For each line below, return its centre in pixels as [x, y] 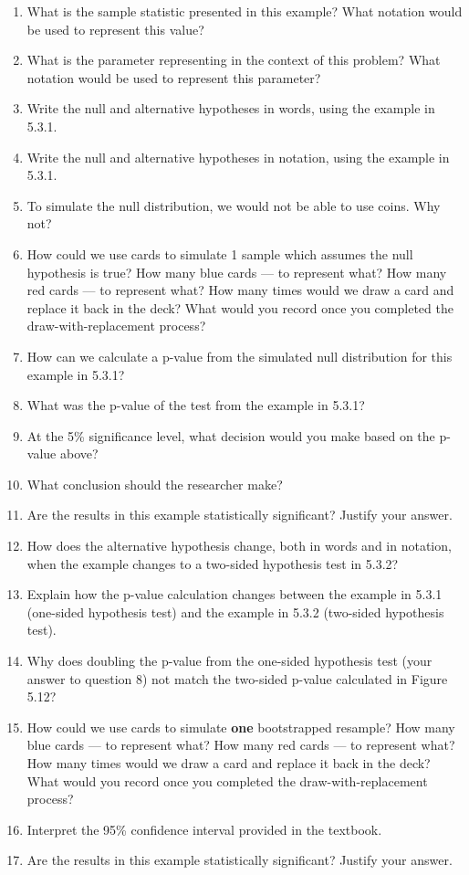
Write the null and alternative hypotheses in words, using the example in [231, 108]
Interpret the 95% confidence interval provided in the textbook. [204, 829]
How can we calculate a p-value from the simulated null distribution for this [240, 356]
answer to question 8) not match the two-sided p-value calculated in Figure [237, 678]
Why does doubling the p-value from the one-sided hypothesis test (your [229, 661]
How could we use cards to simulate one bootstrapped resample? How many [241, 727]
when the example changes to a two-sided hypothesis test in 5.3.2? [213, 563]
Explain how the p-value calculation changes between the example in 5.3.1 [234, 594]
